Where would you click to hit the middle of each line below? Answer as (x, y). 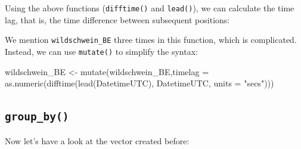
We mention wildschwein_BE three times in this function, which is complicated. (151, 40)
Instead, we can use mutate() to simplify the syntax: (101, 51)
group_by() (37, 117)
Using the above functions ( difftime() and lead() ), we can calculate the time (150, 8)
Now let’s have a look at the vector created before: (97, 140)
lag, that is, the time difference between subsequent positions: (117, 19)
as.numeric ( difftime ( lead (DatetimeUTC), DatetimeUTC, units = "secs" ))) (139, 83)
